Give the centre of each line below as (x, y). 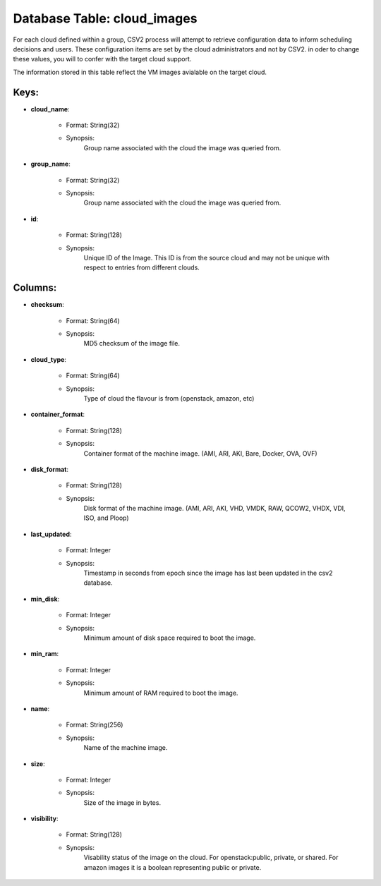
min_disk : (45, 599)
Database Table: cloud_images (105, 18)
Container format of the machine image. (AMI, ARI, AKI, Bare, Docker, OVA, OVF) (200, 453)
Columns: (35, 288)
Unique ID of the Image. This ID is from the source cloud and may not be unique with (206, 257)
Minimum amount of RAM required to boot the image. (161, 693)
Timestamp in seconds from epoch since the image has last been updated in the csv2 (208, 573)
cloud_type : (49, 359)
